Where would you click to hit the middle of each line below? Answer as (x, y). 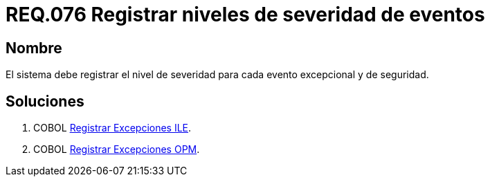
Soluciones (45, 101)
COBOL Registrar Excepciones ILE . (112, 128)
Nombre (34, 48)
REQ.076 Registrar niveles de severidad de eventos (245, 15)
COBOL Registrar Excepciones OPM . (117, 149)
